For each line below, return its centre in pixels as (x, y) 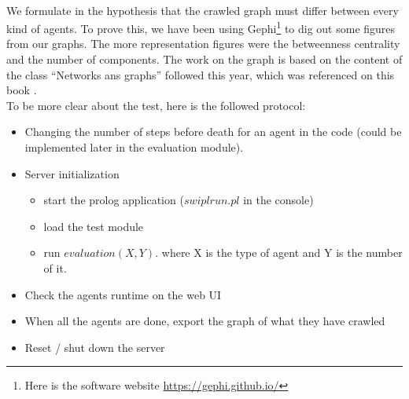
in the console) (278, 200)
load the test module (94, 226)
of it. (55, 267)
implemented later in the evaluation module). (134, 147)
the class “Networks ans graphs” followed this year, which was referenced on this (201, 74)
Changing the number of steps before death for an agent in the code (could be (213, 132)
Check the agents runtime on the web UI (123, 294)
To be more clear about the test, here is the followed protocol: (156, 105)
